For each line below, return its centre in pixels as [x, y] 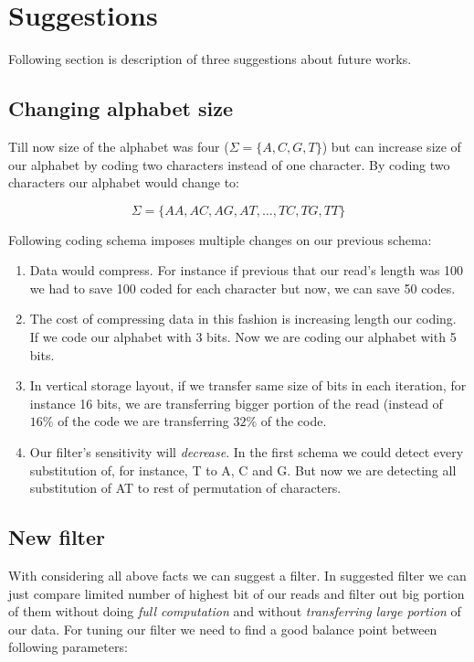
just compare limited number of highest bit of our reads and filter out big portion [237, 593]
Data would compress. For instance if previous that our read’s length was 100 [247, 270]
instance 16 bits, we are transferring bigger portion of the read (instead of [236, 403]
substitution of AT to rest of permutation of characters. [185, 488]
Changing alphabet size [121, 108]
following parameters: [68, 647]
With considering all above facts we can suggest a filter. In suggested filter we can [237, 576]
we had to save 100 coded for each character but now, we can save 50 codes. [242, 288]
